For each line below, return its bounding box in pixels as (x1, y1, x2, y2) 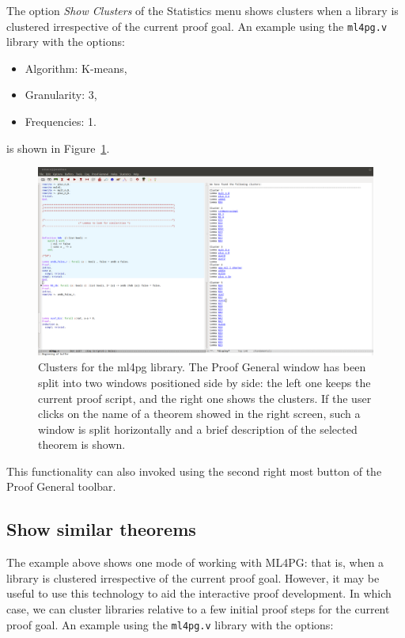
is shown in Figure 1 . (6, 139, 110, 156)
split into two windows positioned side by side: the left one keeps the (38, 374, 371, 390)
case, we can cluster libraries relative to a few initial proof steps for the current (6, 601, 390, 617)
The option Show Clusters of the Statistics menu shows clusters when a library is (6, 2, 399, 18)
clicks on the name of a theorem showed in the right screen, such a (38, 405, 361, 422)
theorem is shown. (38, 436, 126, 453)
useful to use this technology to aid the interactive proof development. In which (6, 585, 392, 602)
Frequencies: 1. (25, 113, 97, 130)
